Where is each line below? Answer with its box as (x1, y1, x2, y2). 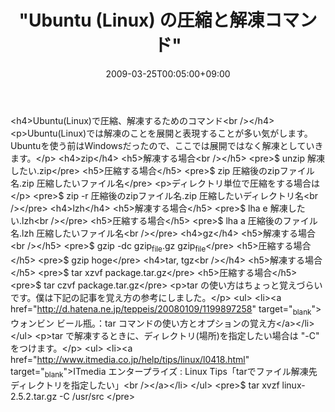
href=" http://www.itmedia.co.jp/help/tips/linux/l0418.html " (10, 353, 250, 365)
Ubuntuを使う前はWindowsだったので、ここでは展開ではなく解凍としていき (10, 139, 324, 151)
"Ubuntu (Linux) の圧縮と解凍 (18, 9, 265, 32)
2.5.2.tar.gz (10, 391, 58, 403)
